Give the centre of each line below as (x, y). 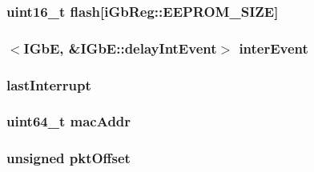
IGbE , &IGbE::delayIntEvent (120, 48)
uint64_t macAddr (69, 121)
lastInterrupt (49, 84)
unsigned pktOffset (68, 158)
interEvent (274, 48)
